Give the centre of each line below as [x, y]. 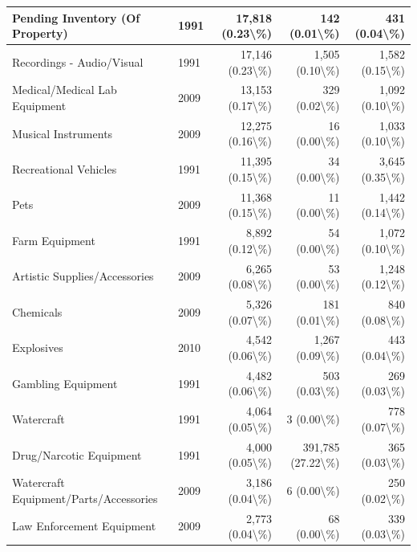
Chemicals [37, 311]
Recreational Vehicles [65, 169]
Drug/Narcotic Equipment [77, 454]
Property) [40, 33]
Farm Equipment [54, 240]
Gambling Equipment [65, 383]
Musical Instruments [63, 133]
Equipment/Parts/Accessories [85, 498]
